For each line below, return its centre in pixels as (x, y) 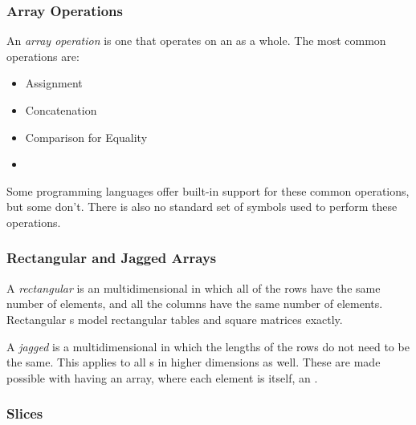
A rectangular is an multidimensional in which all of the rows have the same (194, 287)
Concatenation (61, 110)
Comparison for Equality (86, 137)
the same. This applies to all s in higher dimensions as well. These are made (194, 362)
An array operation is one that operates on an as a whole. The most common (196, 40)
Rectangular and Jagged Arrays (112, 258)
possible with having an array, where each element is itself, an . (162, 377)
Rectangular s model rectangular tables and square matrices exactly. (175, 319)
